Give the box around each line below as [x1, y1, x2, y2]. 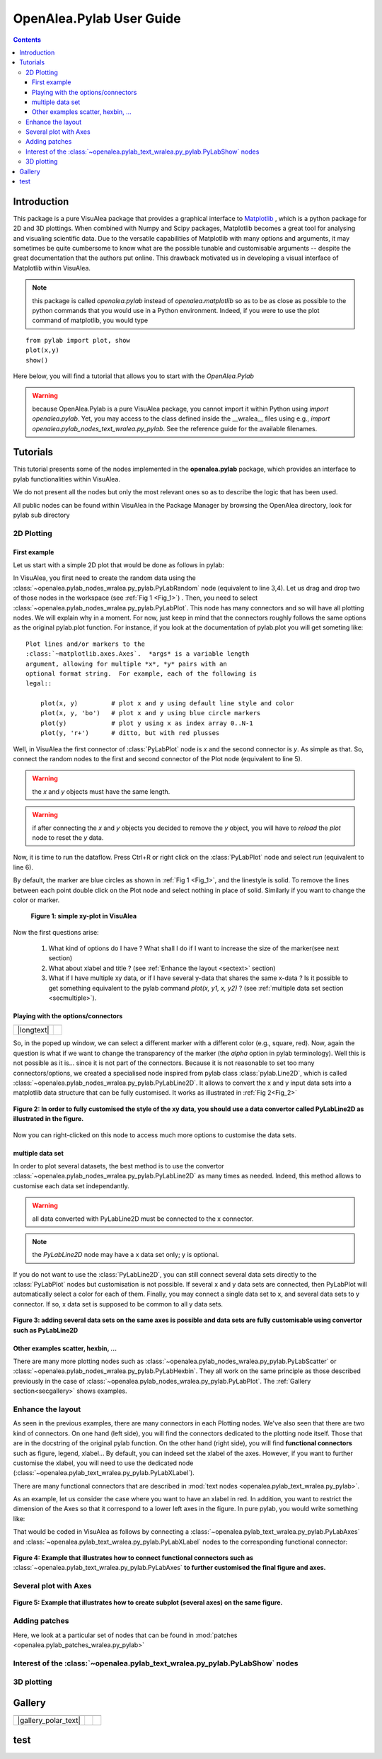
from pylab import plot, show [25, 336, 131, 344]
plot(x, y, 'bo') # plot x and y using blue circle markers [40, 709, 261, 717]
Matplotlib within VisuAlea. [13, 263, 91, 272]
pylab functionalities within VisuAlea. [13, 474, 120, 483]
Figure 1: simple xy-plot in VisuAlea [30, 912, 137, 921]
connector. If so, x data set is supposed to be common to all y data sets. [13, 1299, 223, 1308]
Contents [13, 35, 42, 44]
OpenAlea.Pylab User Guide [13, 11, 181, 26]
